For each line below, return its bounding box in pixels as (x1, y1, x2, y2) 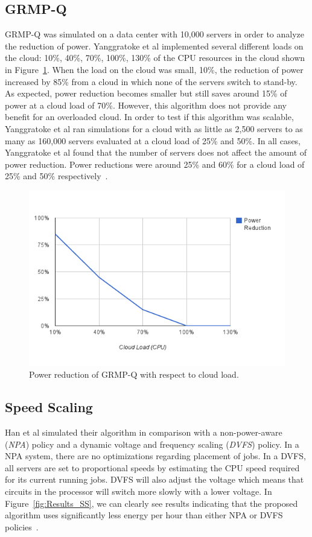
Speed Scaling (5, 398, 93, 416)
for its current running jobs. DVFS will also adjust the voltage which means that (5, 473, 304, 486)
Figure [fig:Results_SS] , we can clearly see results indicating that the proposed (5, 497, 298, 509)
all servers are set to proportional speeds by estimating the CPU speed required (5, 461, 300, 474)
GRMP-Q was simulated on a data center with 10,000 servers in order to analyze (5, 28, 305, 40)
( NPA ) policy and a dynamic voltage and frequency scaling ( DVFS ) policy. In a (5, 437, 299, 450)
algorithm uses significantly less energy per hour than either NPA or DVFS (5, 509, 283, 521)
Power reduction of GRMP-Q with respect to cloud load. (29, 368, 239, 381)
